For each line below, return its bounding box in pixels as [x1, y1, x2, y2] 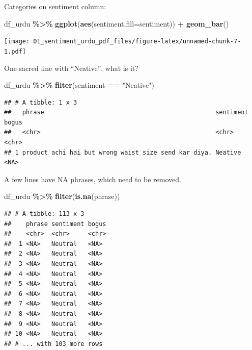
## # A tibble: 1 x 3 [4, 98, 77, 106]
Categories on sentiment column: [4, 1, 106, 11]
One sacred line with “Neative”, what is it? [4, 62, 138, 73]
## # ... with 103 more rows [4, 340, 103, 347]
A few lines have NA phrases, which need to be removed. [4, 173, 181, 184]
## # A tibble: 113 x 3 [4, 210, 85, 218]
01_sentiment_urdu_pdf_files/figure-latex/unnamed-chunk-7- [33, 38, 241, 45]
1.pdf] [4, 47, 26, 55]
